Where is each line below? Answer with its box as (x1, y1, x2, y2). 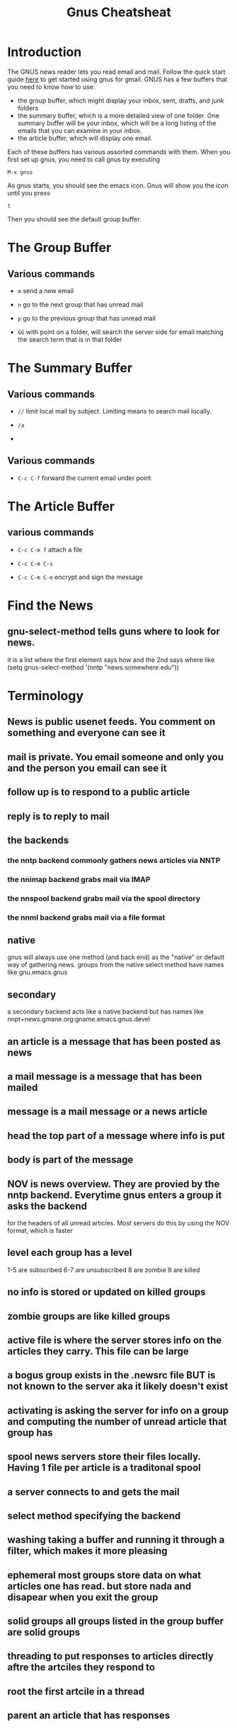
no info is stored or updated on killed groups (7, 1286, 207, 1298)
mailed (7, 1081, 38, 1094)
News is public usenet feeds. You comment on (7, 716, 216, 728)
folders (17, 103, 39, 112)
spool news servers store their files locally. (7, 1451, 201, 1463)
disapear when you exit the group (7, 1591, 158, 1603)
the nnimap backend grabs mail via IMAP (7, 874, 151, 884)
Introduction (7, 44, 82, 60)
